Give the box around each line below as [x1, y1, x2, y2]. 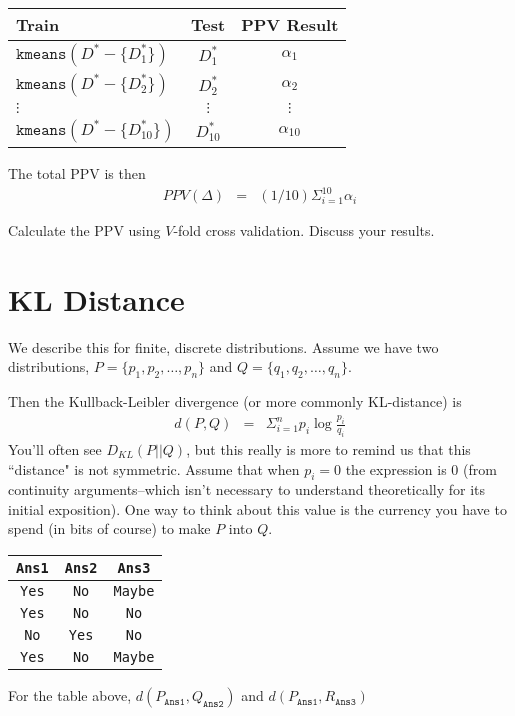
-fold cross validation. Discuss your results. [173, 220, 435, 241]
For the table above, [8, 685, 132, 706]
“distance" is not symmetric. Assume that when [8, 458, 300, 479]
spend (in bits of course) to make [8, 518, 211, 539]
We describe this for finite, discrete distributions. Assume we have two [8, 336, 439, 357]
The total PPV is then [8, 163, 146, 183]
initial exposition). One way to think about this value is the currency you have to [8, 498, 507, 519]
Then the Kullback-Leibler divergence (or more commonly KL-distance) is [8, 391, 462, 412]
